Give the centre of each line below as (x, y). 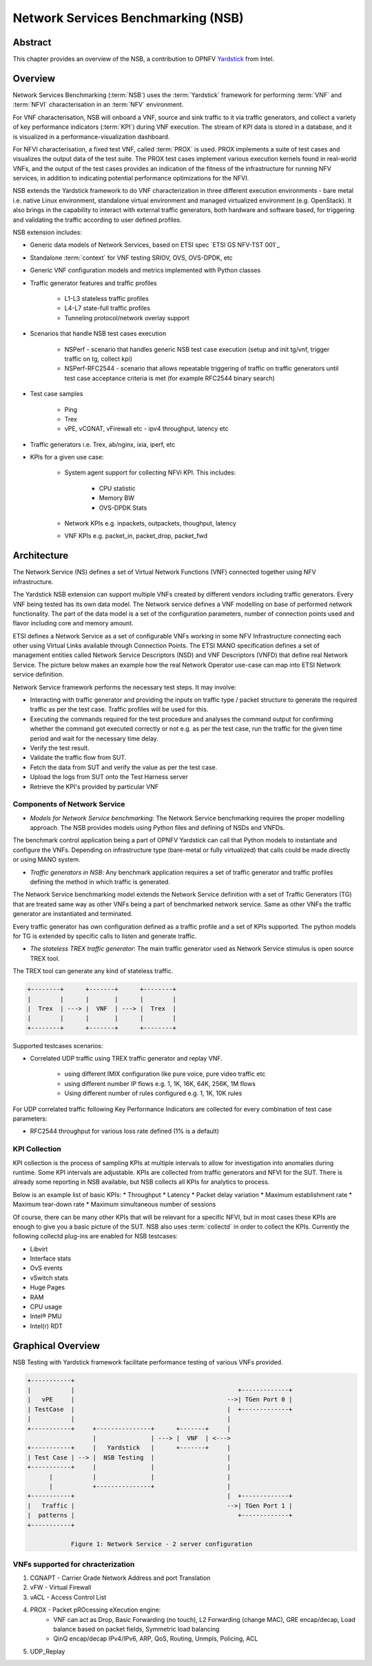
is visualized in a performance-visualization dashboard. (91, 136)
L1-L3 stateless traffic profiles (107, 299)
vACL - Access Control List (68, 1597)
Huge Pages (48, 1287)
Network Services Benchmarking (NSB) (128, 18)
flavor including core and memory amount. (73, 623)
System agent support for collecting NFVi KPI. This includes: (150, 472)
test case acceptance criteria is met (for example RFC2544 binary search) (170, 378)
